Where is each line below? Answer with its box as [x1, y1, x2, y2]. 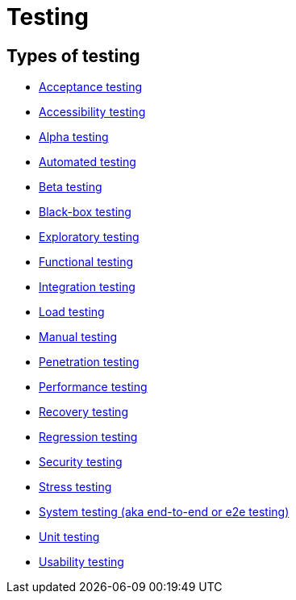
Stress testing [39, 480, 112, 494]
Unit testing [39, 530, 100, 544]
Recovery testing [39, 405, 128, 419]
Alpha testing [39, 130, 109, 144]
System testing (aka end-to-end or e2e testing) [39, 505, 290, 519]
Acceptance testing [39, 80, 143, 94]
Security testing [39, 455, 123, 469]
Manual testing [39, 330, 118, 344]
